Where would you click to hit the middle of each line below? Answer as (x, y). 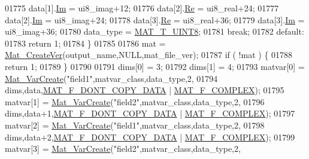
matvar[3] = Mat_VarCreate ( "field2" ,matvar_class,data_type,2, (123, 149)
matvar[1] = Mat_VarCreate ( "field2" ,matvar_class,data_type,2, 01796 (135, 101)
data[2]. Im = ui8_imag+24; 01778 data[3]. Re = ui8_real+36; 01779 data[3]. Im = (155, 19)
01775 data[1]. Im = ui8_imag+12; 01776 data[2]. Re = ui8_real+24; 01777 (142, 8)
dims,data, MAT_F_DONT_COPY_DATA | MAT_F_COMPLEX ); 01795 (145, 90)
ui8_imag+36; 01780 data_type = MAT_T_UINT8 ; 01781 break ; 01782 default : (154, 31)
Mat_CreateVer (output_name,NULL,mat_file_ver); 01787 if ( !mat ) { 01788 (149, 55)
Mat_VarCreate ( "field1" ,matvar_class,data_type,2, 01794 (111, 78)
